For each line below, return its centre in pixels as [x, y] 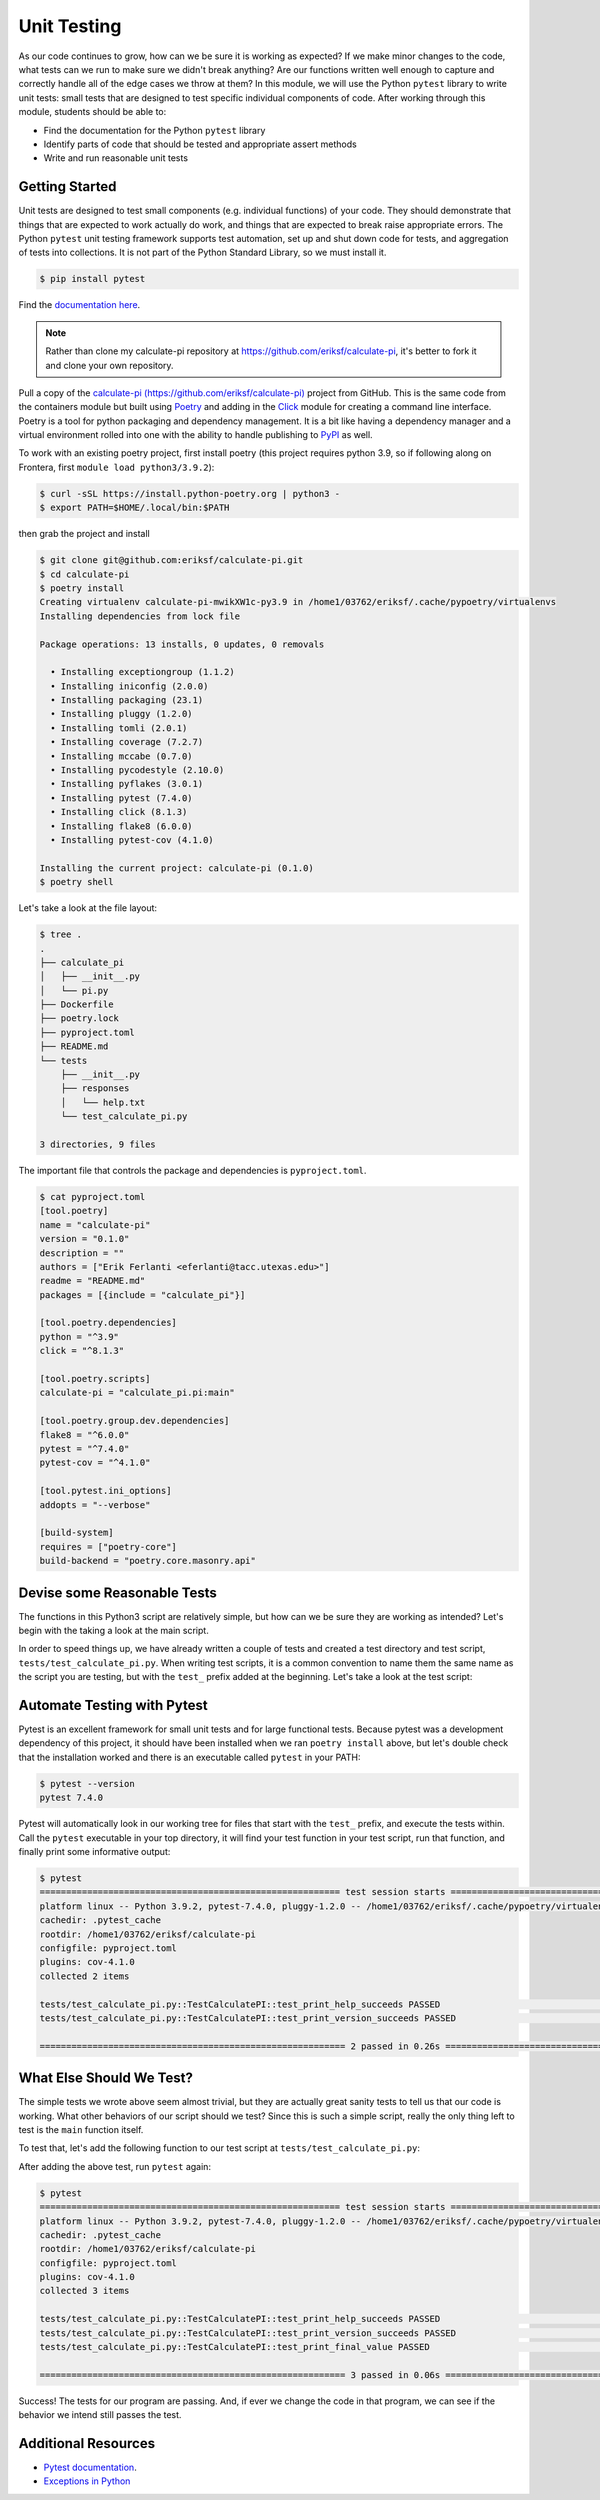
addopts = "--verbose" [95, 1504]
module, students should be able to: [92, 112]
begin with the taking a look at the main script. [113, 1631]
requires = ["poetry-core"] [108, 1546]
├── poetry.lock [79, 1018]
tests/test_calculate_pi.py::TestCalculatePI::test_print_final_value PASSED [234, 2347]
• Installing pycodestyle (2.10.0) [137, 770]
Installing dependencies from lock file [139, 616]
